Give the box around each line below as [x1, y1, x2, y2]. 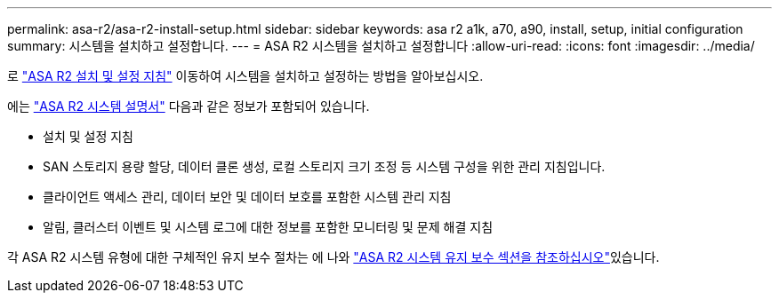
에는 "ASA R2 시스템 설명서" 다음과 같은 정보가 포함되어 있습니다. [7, 99, 370, 114]
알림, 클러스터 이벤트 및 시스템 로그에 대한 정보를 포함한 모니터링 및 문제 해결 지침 [43, 219, 494, 234]
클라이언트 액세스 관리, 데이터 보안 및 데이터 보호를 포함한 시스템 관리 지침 [43, 189, 452, 204]
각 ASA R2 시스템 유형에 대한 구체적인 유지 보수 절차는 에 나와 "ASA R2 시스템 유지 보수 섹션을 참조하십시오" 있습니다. [7, 249, 660, 264]
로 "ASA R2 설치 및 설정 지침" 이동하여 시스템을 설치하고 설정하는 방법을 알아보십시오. [7, 68, 484, 83]
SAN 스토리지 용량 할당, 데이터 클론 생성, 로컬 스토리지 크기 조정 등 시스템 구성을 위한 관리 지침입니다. [43, 159, 606, 174]
